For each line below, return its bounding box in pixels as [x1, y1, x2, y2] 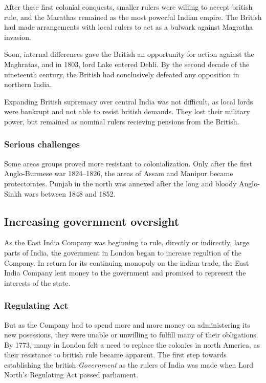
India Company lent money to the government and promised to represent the [4, 267, 246, 278]
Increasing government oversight [4, 213, 180, 229]
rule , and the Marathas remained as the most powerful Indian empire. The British [4, 11, 262, 22]
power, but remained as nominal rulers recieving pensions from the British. [4, 116, 239, 126]
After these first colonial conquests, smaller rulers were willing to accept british [4, 2, 253, 12]
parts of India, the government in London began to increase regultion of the [4, 247, 242, 258]
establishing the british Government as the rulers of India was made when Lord [4, 359, 253, 370]
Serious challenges [4, 138, 80, 151]
